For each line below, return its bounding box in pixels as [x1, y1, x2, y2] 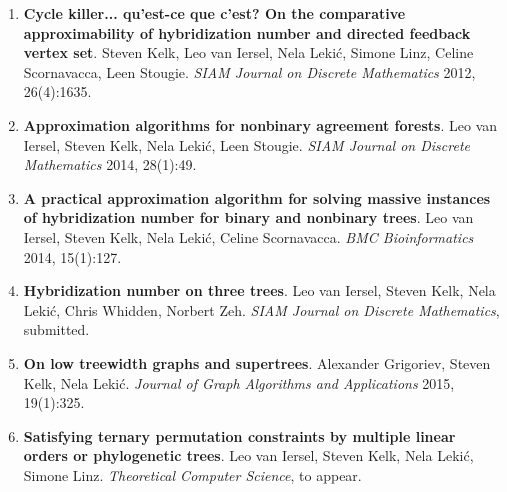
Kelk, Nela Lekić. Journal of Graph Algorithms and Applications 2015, [23, 372, 455, 393]
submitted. [23, 319, 90, 340]
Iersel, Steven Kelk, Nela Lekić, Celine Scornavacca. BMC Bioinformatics [23, 226, 474, 247]
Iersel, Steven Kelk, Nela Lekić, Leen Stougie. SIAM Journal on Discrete [23, 134, 470, 155]
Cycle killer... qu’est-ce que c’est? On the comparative [23, 3, 406, 23]
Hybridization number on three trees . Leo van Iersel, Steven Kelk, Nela [23, 280, 496, 301]
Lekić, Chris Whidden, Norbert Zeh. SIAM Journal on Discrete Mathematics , [23, 299, 500, 320]
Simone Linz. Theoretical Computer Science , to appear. [23, 464, 362, 485]
